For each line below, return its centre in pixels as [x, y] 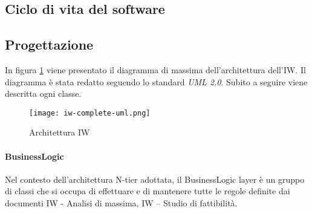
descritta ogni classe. [43, 93]
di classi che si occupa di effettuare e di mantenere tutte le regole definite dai [148, 191]
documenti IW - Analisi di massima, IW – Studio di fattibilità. [121, 203]
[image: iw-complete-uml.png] [90, 113]
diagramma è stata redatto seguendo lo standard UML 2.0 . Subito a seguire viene [156, 81]
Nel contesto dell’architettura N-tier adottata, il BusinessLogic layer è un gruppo [155, 179]
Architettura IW [60, 132]
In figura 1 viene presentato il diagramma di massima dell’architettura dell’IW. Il [155, 69]
